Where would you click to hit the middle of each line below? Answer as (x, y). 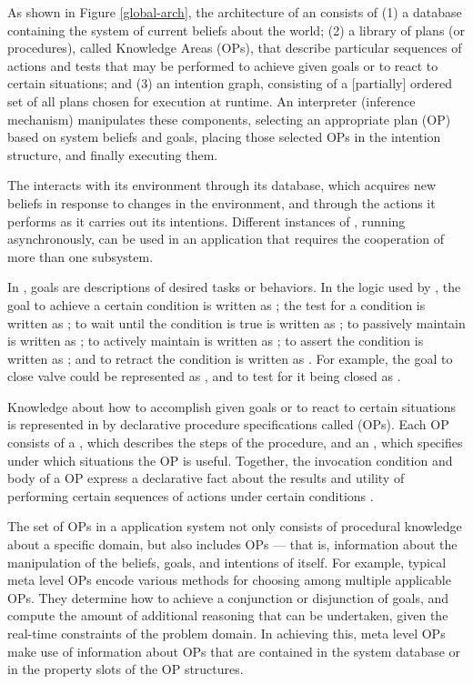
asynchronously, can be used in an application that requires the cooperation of (226, 239)
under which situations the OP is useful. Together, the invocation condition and (230, 460)
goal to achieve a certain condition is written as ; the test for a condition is (216, 304)
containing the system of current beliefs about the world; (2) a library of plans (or (236, 30)
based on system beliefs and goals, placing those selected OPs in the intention (224, 137)
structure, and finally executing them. (113, 154)
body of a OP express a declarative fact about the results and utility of (206, 478)
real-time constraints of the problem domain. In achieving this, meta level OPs (226, 633)
